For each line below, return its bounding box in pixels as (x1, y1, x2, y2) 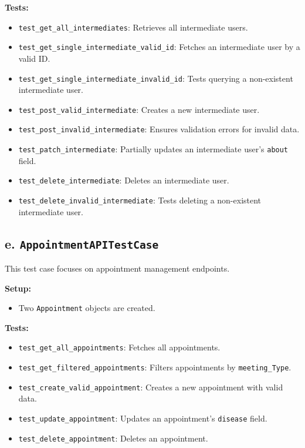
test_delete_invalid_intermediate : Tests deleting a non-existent (18, 193, 262, 206)
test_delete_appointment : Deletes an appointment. (18, 432, 208, 444)
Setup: (5, 282, 31, 294)
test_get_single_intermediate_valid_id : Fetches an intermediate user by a (18, 41, 300, 53)
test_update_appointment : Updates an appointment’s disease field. (18, 412, 267, 424)
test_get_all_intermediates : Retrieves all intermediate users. (18, 21, 248, 33)
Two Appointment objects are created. (18, 302, 155, 314)
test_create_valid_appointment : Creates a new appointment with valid (18, 380, 283, 393)
